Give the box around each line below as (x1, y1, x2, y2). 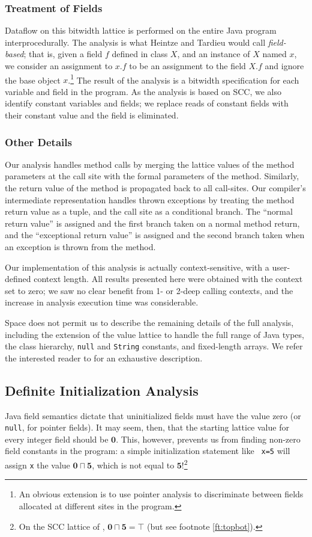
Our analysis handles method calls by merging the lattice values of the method (5, 158, 295, 170)
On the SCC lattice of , (19, 520, 105, 532)
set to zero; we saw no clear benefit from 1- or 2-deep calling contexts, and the (5, 284, 293, 296)
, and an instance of (177, 48, 250, 60)
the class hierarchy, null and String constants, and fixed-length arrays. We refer (5, 340, 303, 352)
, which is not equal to (92, 458, 175, 471)
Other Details (5, 134, 72, 149)
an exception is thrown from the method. (5, 241, 156, 253)
